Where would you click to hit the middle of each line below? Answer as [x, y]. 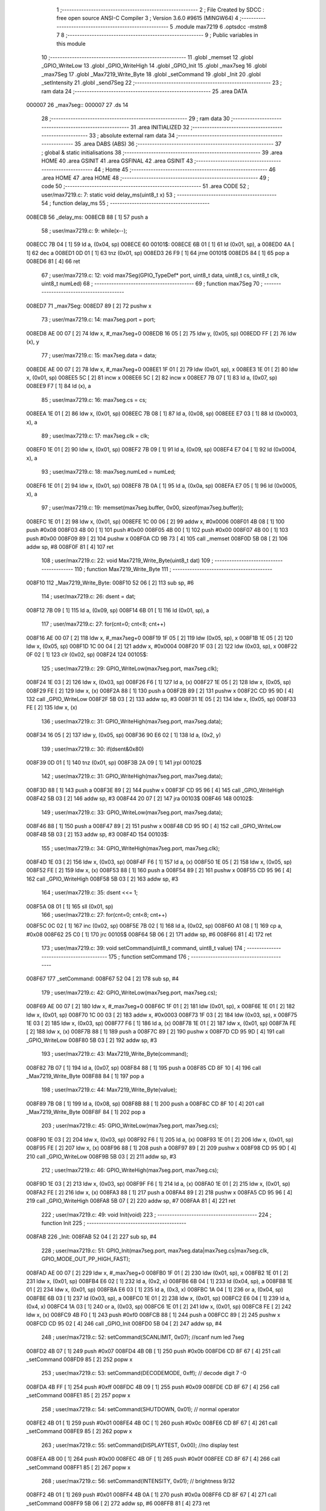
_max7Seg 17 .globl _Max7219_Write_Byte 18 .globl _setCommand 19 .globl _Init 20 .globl [151, 74]
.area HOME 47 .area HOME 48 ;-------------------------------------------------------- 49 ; [155, 178]
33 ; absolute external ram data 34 [132, 135]
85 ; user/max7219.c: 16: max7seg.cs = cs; [94, 400]
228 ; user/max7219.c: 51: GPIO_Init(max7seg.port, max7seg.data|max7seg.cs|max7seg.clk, [155, 1251]
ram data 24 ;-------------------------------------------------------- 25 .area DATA [144, 91]
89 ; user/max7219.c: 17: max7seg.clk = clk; [95, 436]
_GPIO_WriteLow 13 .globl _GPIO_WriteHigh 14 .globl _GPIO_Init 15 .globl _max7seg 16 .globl [154, 66]
